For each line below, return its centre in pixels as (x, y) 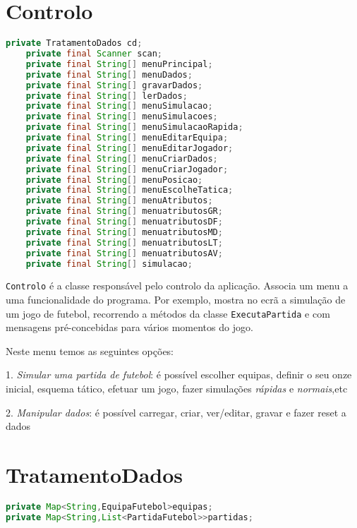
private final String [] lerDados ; (107, 96)
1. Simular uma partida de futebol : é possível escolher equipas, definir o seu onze (179, 374)
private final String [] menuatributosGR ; (124, 211)
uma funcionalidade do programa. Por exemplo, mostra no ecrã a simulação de (176, 300)
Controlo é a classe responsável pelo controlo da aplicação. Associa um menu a (177, 286)
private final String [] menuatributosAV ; (124, 253)
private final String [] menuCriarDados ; (122, 158)
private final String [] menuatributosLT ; (124, 242)
